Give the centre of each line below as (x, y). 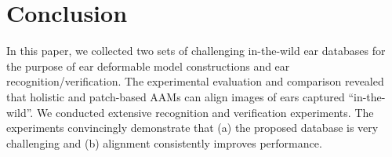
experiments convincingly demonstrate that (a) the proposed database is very (192, 128)
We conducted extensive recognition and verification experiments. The (205, 112)
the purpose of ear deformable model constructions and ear (148, 66)
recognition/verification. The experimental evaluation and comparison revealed (195, 81)
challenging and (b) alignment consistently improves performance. (164, 142)
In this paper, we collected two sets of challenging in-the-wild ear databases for (196, 51)
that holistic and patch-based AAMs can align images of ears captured (176, 96)
